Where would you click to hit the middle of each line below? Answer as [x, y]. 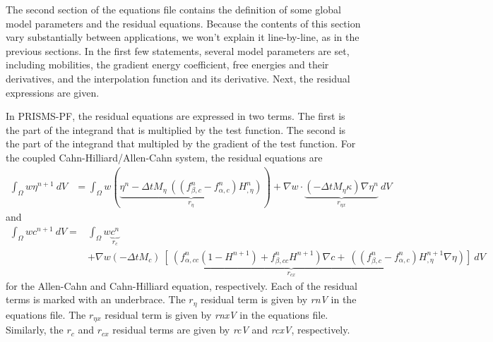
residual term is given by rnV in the [278, 299]
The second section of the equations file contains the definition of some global [173, 9]
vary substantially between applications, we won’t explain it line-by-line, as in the [183, 37]
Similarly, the [35, 330]
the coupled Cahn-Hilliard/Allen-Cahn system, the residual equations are [164, 157]
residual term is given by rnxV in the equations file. [216, 314]
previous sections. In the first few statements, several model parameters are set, [178, 50]
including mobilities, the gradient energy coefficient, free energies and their [167, 65]
